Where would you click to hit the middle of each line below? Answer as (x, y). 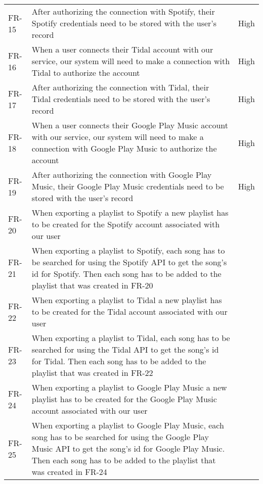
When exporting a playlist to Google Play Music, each (128, 425)
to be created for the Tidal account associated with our (129, 311)
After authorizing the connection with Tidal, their (120, 87)
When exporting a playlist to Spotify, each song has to (128, 250)
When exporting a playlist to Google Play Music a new (129, 387)
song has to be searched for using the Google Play (120, 437)
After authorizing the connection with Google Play (122, 175)
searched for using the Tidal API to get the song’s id (125, 349)
